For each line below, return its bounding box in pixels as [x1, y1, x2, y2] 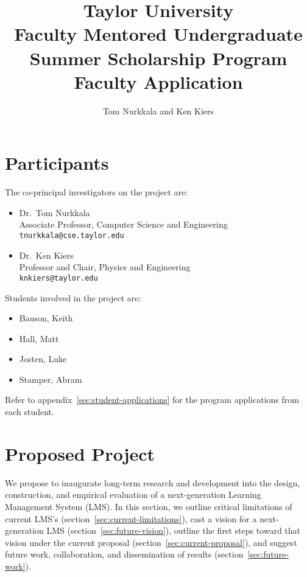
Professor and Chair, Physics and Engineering [19, 261, 191, 273]
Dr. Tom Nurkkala [19, 206, 90, 219]
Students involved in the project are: [5, 291, 141, 304]
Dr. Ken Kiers [19, 248, 74, 261]
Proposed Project [5, 441, 155, 466]
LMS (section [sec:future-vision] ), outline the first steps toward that [46, 524, 301, 537]
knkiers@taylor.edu [19, 273, 98, 282]
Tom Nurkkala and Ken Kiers [102, 104, 214, 117]
